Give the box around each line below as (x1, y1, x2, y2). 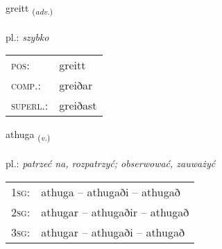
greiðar (59, 77, 93, 94)
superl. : (11, 97, 49, 114)
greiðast (59, 97, 97, 114)
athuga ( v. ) (6, 127, 51, 144)
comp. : (11, 77, 41, 94)
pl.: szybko (6, 29, 49, 44)
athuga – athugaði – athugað (41, 183, 180, 200)
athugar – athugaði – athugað (41, 223, 185, 240)
